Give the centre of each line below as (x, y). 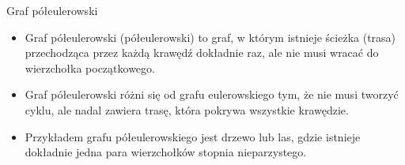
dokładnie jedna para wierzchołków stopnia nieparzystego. (166, 152)
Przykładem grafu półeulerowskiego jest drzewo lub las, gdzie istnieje (193, 136)
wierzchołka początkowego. (90, 67)
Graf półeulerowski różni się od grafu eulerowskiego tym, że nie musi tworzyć (212, 94)
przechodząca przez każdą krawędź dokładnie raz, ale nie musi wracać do (202, 52)
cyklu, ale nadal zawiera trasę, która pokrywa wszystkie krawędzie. (187, 109)
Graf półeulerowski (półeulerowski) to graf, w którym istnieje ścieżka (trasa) (210, 37)
